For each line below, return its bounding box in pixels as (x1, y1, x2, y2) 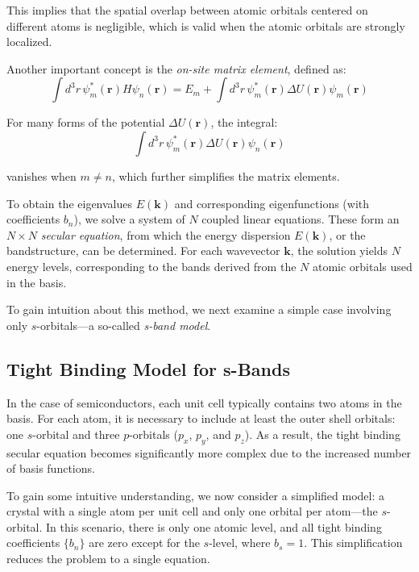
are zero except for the (89, 534, 200, 551)
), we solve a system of (73, 211, 185, 228)
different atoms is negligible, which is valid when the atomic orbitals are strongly (6, 17, 405, 34)
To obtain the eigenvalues (6, 194, 133, 211)
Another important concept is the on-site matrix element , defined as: (6, 60, 346, 77)
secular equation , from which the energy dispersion (40, 226, 291, 243)
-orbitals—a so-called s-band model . (36, 316, 211, 333)
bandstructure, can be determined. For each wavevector (6, 242, 280, 259)
